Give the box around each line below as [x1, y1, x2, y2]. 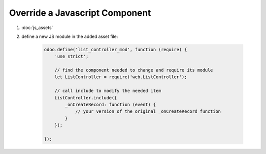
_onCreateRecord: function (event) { [65, 102, 156, 108]
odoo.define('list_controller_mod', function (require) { [44, 47, 187, 52]
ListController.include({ [54, 95, 117, 100]
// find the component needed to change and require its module [54, 67, 213, 73]
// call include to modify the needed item [54, 88, 161, 93]
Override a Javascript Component [9, 7, 151, 18]
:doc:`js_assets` [21, 25, 53, 31]
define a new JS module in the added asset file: [21, 33, 118, 39]
